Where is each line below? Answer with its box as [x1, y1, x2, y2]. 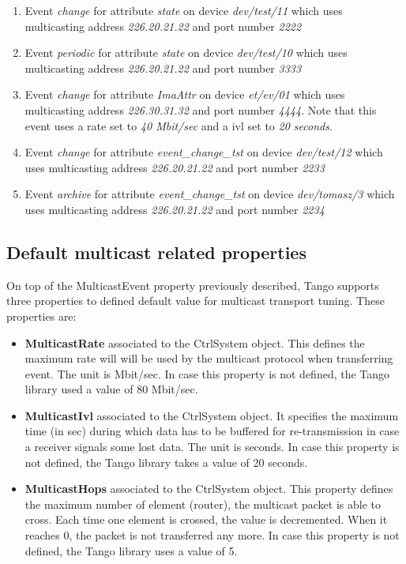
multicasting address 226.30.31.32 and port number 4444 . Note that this [24, 101, 377, 118]
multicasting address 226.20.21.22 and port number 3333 [24, 59, 302, 76]
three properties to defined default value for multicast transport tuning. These [6, 292, 385, 309]
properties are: [6, 307, 77, 324]
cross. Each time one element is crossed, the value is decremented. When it [24, 511, 388, 528]
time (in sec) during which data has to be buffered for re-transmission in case [24, 423, 400, 439]
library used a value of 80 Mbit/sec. [24, 381, 198, 397]
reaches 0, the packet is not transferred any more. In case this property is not [24, 527, 400, 543]
